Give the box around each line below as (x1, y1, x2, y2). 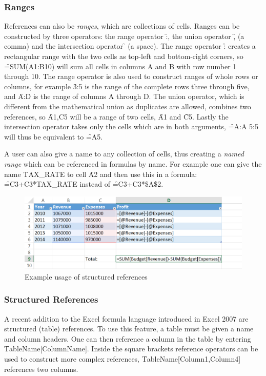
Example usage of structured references (25, 271, 148, 282)
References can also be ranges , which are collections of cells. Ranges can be (4, 21, 240, 31)
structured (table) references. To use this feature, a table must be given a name (4, 323, 254, 334)
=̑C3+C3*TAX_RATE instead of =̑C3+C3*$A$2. (4, 179, 163, 189)
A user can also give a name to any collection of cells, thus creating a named (4, 148, 244, 159)
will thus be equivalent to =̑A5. (4, 131, 103, 142)
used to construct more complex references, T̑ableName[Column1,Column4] (4, 353, 241, 364)
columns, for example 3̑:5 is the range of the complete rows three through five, (4, 81, 250, 91)
